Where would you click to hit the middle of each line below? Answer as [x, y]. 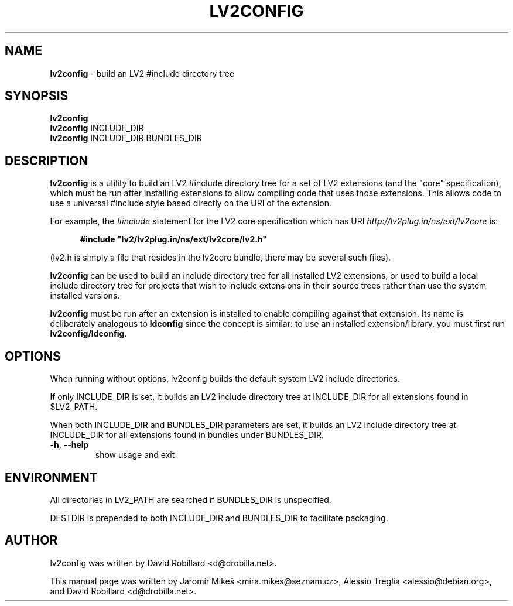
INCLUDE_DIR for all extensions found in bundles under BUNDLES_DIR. [187, 435]
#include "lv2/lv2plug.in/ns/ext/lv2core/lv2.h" [174, 239]
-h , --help [69, 445]
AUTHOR [31, 540]
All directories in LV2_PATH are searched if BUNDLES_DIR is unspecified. [191, 499]
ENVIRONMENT [51, 477]
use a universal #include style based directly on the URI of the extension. [191, 203]
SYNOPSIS [37, 96]
